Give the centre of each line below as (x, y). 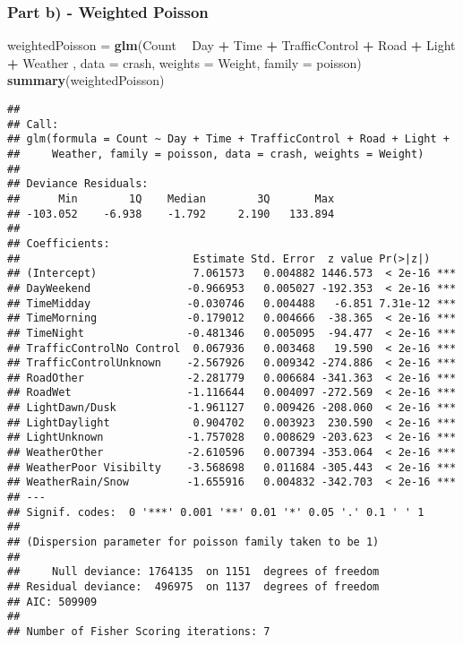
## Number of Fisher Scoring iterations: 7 (139, 631)
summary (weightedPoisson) (86, 80)
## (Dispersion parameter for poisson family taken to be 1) (193, 542)
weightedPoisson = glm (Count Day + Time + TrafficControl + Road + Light (231, 45)
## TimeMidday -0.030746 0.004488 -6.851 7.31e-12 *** (232, 303)
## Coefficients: (59, 243)
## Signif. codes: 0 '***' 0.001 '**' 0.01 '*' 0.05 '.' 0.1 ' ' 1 (216, 512)
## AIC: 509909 (52, 602)
